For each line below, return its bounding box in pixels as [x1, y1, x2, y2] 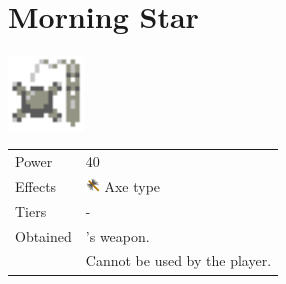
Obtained [15, 225, 72, 246]
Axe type [104, 175, 161, 196]
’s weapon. [85, 225, 150, 246]
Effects [15, 175, 57, 196]
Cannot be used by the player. [85, 250, 272, 271]
